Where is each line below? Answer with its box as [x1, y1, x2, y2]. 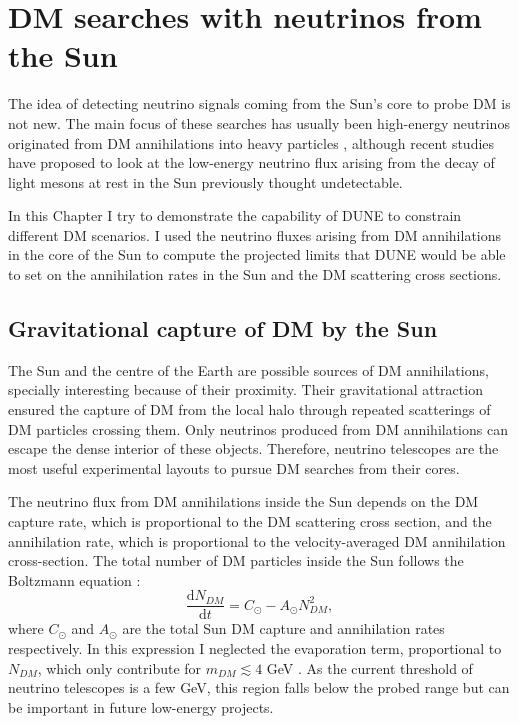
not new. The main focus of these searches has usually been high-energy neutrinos [8, 112, 510, 133]
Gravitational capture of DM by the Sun [8, 313, 438, 344]
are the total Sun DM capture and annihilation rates [122, 618, 445, 639]
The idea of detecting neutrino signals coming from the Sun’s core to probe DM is [8, 93, 511, 114]
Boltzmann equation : [8, 569, 141, 590]
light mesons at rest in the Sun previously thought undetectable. [8, 171, 403, 192]
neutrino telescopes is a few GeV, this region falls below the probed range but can [8, 677, 510, 698]
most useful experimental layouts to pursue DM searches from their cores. [8, 457, 460, 478]
